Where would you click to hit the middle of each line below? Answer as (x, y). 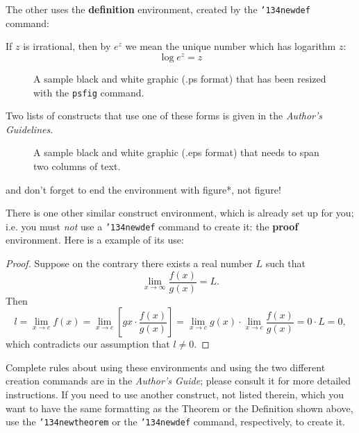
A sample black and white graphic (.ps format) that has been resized (180, 78)
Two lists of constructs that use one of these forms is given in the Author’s (164, 116)
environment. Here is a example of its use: (95, 240)
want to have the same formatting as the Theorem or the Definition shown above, (179, 408)
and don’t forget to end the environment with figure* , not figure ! (143, 189)
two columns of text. (77, 165)
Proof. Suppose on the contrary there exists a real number (129, 263)
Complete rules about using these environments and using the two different (166, 367)
